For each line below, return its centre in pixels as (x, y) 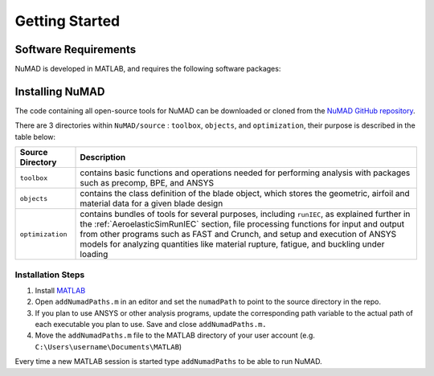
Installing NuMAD (60, 91)
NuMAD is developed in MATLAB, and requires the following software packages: (148, 69)
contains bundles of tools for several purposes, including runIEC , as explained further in (245, 215)
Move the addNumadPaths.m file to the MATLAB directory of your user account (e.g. (175, 335)
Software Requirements (76, 49)
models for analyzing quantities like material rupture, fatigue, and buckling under (232, 244)
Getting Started (68, 21)
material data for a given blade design (151, 203)
